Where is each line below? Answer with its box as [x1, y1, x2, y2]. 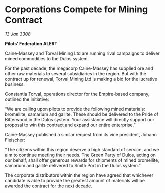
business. [5, 81, 25, 87]
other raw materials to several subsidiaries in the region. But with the [5, 70, 146, 76]
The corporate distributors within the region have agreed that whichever [5, 172, 154, 178]
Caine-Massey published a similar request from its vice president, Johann [5, 131, 157, 137]
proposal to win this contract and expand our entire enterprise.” [5, 122, 136, 128]
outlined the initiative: [5, 96, 49, 102]
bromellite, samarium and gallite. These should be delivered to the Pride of [5, 111, 159, 117]
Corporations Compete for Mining [5, 4, 148, 15]
